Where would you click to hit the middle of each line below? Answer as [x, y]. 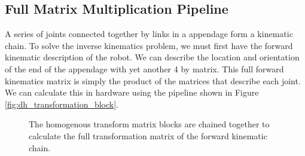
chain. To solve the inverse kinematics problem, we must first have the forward [149, 45]
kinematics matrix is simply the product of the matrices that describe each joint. [153, 80]
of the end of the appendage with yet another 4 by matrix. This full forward [144, 68]
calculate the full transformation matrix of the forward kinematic [148, 135]
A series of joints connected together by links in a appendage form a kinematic [149, 34]
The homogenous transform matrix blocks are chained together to [149, 124]
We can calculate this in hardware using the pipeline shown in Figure [132, 92]
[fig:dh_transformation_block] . [62, 104]
